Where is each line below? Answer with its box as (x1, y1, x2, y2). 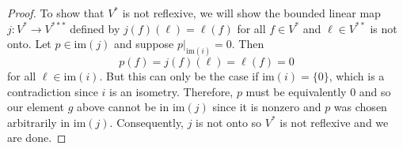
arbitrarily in (7, 114, 70, 130)
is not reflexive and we (279, 114, 389, 130)
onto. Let (7, 35, 51, 52)
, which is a (329, 68, 385, 84)
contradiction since (7, 83, 98, 99)
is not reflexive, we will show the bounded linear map (122, 5, 381, 20)
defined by (70, 20, 120, 36)
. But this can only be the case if (99, 68, 259, 84)
